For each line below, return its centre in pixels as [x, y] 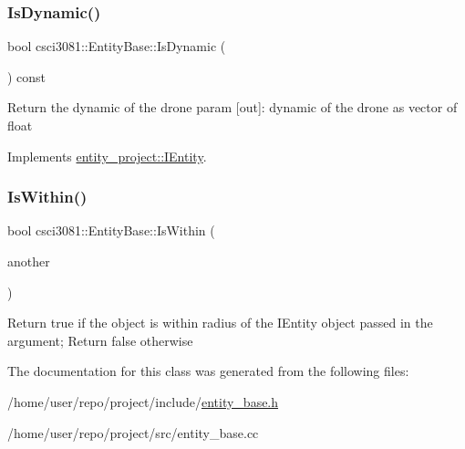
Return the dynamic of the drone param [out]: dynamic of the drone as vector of [232, 107]
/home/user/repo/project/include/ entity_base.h [143, 401]
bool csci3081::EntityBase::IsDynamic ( [117, 46]
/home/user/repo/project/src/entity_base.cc [133, 432]
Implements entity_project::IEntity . [107, 156]
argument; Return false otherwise [100, 340]
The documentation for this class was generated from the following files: [208, 371]
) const [27, 76]
